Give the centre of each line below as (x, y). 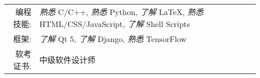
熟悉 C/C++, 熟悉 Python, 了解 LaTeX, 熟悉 (121, 12)
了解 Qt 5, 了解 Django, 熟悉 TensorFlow (113, 39)
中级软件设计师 (67, 60)
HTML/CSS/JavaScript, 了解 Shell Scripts (114, 24)
